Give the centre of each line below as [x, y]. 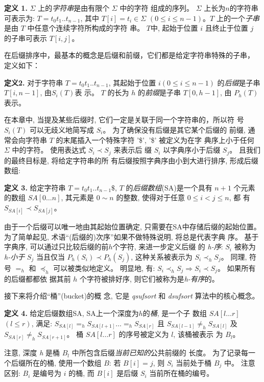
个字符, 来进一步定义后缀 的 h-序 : [168, 247]
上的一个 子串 [238, 18]
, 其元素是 [78, 197]
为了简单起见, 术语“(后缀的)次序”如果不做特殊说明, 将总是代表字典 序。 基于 [131, 236]
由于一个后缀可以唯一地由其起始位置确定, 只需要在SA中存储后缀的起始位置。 [133, 227]
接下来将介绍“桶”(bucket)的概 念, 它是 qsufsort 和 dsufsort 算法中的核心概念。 [132, 296]
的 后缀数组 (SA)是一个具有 [169, 187]
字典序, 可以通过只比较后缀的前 [56, 247]
